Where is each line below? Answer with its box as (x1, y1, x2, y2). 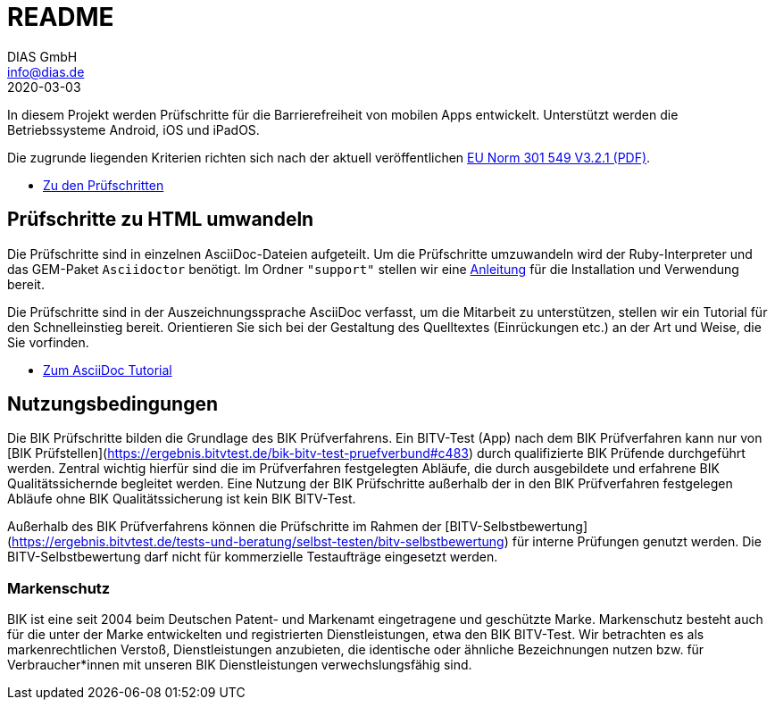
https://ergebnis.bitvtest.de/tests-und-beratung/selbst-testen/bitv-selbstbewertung (12, 534, 504, 550)
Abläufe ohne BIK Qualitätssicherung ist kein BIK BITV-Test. (7, 491, 356, 507)
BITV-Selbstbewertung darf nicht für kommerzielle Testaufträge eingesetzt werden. (7, 549, 498, 565)
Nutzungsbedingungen (7, 393, 218, 416)
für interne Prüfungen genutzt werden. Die (512, 534, 762, 550)
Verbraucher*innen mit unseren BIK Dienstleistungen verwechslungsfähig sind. (7, 657, 472, 673)
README (7, 2, 114, 32)
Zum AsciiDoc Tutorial (43, 362, 172, 378)
